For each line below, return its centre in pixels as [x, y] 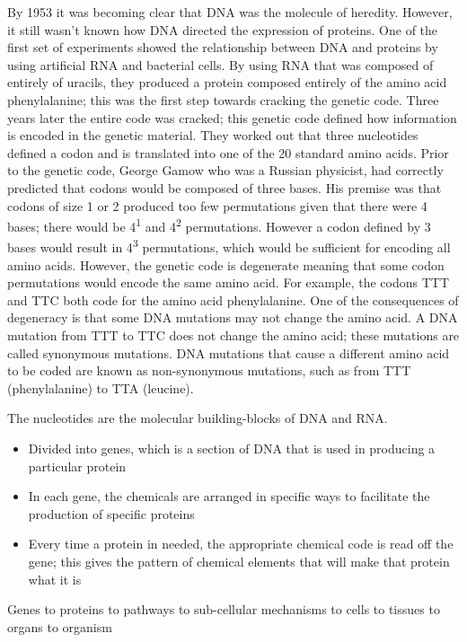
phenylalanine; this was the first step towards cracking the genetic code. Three [223, 99]
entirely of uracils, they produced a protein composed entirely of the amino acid [227, 82]
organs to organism [60, 626]
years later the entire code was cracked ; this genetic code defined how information [232, 117]
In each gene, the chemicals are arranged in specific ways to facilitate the [229, 496]
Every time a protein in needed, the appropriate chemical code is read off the [241, 544]
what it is [55, 579]
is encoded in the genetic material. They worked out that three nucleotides [213, 135]
